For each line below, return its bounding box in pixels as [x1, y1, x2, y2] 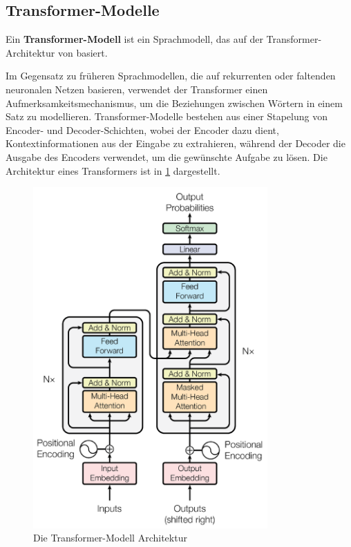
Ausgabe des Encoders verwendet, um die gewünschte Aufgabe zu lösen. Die [6, 149, 328, 164]
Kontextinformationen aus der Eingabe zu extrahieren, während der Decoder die [6, 136, 345, 151]
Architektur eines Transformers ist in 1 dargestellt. [6, 163, 220, 177]
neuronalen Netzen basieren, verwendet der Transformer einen [6, 81, 268, 96]
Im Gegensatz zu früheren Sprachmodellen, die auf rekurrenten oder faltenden [6, 68, 336, 83]
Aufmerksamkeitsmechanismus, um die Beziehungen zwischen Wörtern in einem [6, 95, 343, 110]
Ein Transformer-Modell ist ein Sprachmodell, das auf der [6, 32, 263, 46]
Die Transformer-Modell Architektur [33, 530, 187, 545]
